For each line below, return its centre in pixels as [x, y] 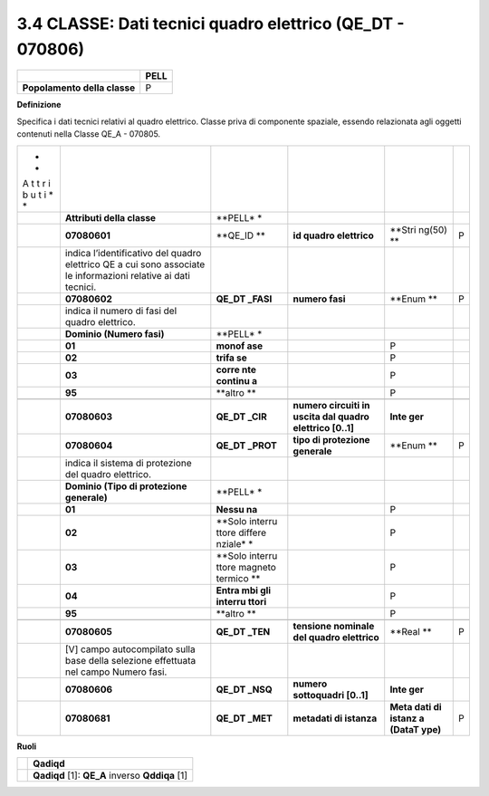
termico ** [238, 578]
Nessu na [237, 509]
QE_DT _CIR [241, 417]
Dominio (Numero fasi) [115, 333]
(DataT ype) [416, 729]
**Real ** [411, 631]
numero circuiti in [331, 405]
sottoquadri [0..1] [331, 695]
